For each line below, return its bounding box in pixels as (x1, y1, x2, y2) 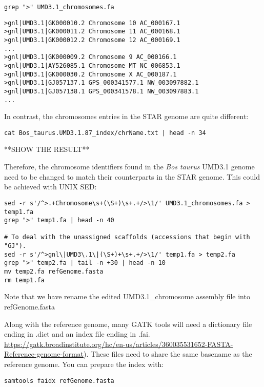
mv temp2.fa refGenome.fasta (4, 268, 104, 276)
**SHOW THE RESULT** (4, 144, 90, 154)
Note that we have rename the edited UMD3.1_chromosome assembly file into (4, 291, 250, 302)
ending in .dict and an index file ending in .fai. (4, 328, 150, 339)
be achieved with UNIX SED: (4, 181, 97, 192)
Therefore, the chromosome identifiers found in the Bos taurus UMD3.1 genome (4, 161, 255, 172)
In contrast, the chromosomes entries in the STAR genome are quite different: (4, 111, 249, 122)
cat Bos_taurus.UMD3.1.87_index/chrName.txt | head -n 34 (4, 129, 206, 137)
